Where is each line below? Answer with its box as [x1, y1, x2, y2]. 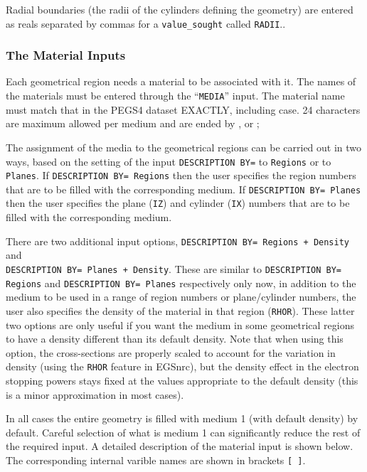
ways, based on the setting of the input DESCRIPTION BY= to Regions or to [6, 154, 331, 168]
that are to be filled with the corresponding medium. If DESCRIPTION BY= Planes [6, 181, 361, 196]
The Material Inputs [6, 46, 126, 64]
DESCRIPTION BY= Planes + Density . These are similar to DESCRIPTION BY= [6, 261, 342, 276]
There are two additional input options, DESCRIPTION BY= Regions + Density [6, 233, 349, 248]
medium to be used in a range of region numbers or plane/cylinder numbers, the [6, 289, 356, 304]
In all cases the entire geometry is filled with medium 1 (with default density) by [6, 411, 358, 426]
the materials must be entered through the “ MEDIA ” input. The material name [6, 88, 345, 103]
